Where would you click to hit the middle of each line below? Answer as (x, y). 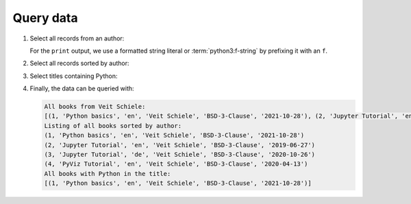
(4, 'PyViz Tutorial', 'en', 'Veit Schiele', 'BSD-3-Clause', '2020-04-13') (176, 164)
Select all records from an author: (77, 38)
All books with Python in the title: (108, 174)
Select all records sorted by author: (79, 63)
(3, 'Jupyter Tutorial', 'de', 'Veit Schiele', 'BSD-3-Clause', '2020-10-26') (179, 155)
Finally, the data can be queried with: (82, 88)
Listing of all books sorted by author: (113, 126)
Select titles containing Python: (74, 76)
